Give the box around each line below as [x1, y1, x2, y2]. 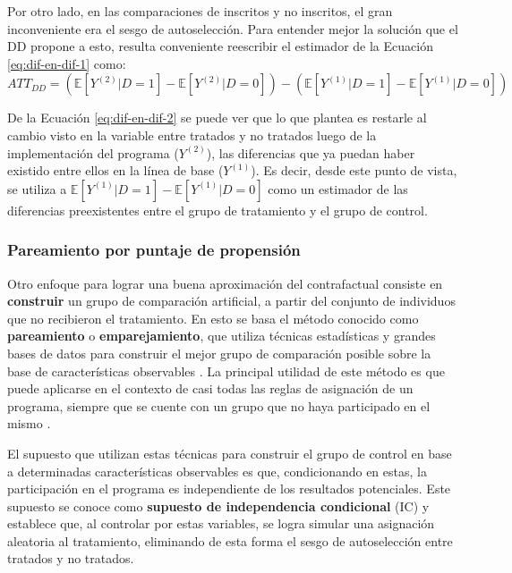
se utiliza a [7, 179, 67, 198]
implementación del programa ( [7, 143, 179, 162]
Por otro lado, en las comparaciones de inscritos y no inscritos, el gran [7, 2, 393, 20]
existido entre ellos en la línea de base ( [7, 161, 224, 180]
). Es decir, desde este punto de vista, [251, 161, 457, 180]
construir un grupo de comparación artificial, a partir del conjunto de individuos [7, 291, 456, 310]
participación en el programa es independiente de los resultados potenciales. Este [7, 479, 451, 498]
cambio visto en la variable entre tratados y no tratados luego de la [7, 125, 377, 144]
